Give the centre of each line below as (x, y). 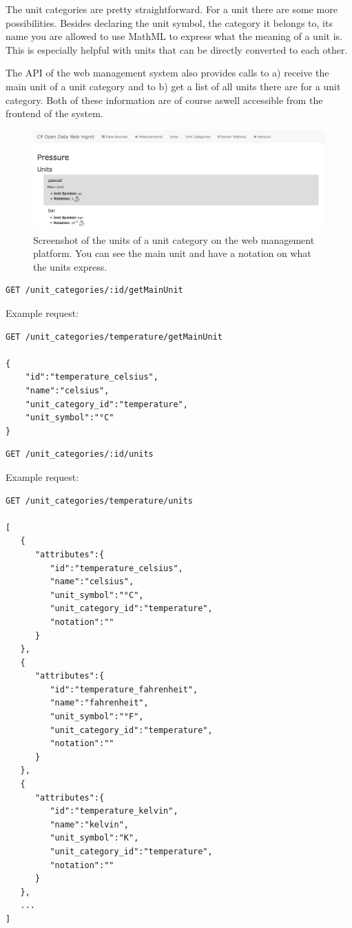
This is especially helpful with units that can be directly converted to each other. (177, 49)
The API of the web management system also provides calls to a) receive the (167, 73)
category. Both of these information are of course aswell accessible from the (164, 100)
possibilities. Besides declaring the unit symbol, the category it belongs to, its (169, 22)
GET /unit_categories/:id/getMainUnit (94, 290)
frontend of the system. (54, 113)
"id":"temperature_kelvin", (114, 811)
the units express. (70, 266)
